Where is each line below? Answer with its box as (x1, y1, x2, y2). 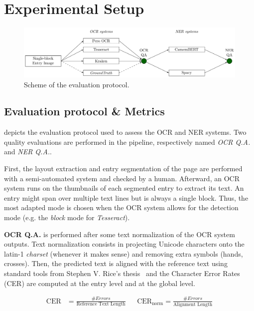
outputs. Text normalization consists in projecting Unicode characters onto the (4, 239, 245, 249)
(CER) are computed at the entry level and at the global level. (4, 278, 195, 288)
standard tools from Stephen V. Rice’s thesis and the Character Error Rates (4, 268, 240, 279)
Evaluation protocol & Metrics (4, 103, 165, 119)
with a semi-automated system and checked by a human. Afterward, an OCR (4, 173, 240, 183)
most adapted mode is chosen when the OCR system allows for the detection (4, 202, 239, 213)
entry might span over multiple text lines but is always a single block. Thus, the (4, 192, 249, 203)
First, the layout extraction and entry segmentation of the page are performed (4, 163, 243, 174)
